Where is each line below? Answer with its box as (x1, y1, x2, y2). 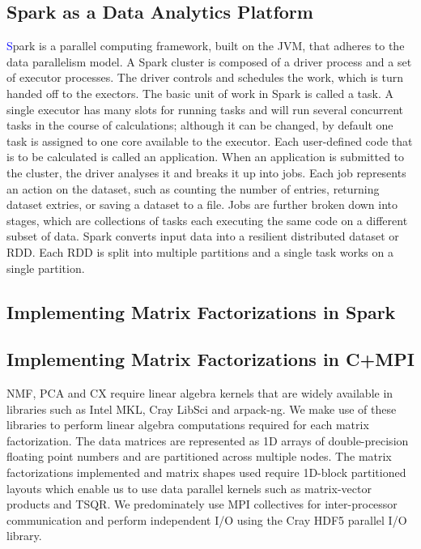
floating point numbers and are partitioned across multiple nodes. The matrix (6, 448, 392, 465)
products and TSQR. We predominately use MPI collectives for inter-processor (6, 496, 398, 513)
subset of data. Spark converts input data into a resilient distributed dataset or (6, 228, 399, 245)
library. (6, 527, 42, 544)
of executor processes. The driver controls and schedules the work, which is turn (6, 69, 403, 86)
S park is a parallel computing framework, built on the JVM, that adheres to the (6, 37, 405, 54)
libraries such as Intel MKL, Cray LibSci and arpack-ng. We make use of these (6, 400, 397, 417)
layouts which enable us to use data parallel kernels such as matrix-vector (6, 479, 372, 496)
